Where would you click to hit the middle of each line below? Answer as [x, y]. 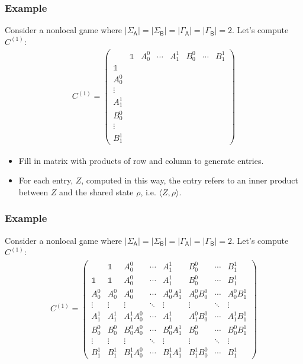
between [33, 191]
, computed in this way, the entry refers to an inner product [190, 180]
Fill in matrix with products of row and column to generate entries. [141, 160]
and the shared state [96, 191]
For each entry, [46, 180]
